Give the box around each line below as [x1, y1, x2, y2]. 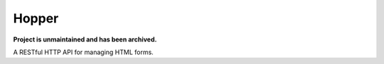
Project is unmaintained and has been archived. [13, 35, 157, 44]
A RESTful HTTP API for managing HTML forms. [13, 48, 154, 56]
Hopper [13, 11, 59, 26]
